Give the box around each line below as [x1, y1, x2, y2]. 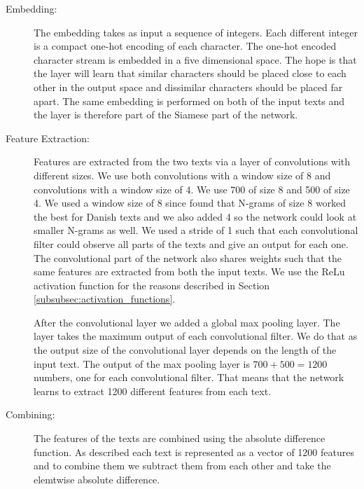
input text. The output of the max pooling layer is [34, 356, 250, 371]
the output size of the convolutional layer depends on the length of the [34, 343, 337, 357]
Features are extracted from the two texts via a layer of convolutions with [34, 154, 351, 169]
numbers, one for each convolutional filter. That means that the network [34, 370, 344, 385]
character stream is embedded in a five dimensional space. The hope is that [34, 52, 357, 67]
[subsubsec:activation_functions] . [34, 291, 176, 306]
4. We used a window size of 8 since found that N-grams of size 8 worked [34, 195, 346, 210]
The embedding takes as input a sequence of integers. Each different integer [34, 25, 358, 39]
